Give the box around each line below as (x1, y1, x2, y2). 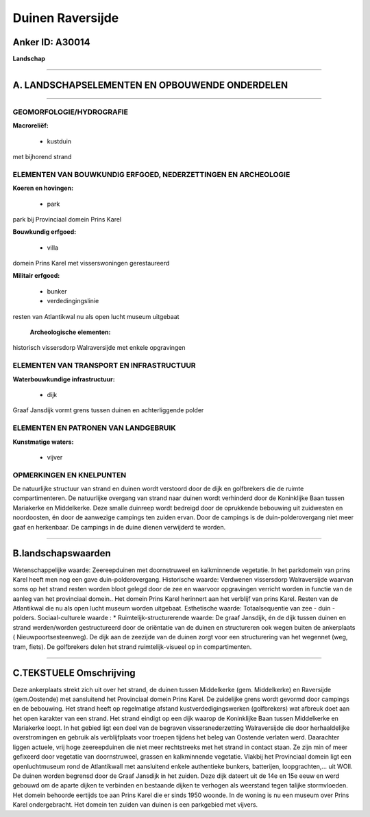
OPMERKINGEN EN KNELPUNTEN (12, 470, 127, 479)
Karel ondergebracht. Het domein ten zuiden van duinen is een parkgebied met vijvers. (12, 801, 258, 809)
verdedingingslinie (47, 297, 99, 305)
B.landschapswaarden (12, 547, 111, 559)
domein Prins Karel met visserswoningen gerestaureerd (12, 259, 170, 268)
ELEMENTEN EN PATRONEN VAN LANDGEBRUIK (12, 423, 176, 433)
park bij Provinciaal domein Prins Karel (12, 215, 122, 223)
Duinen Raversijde (12, 10, 119, 25)
